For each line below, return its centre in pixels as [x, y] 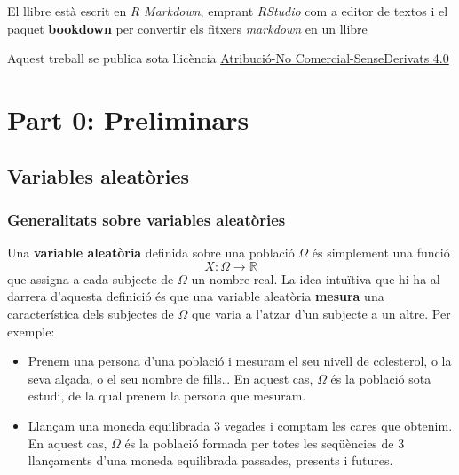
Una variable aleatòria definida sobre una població [151, 253]
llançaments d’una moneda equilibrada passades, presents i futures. [210, 460]
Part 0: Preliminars [128, 119]
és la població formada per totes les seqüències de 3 [265, 443]
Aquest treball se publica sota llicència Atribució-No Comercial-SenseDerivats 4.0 [228, 58]
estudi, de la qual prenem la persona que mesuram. [167, 396]
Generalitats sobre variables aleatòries [146, 219]
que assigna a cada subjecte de [91, 278]
